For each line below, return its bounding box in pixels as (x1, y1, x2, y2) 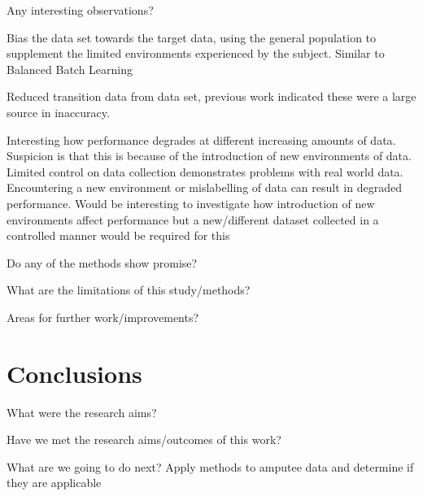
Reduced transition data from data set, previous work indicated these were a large (7, 88, 416, 105)
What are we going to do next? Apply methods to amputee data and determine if (7, 458, 414, 475)
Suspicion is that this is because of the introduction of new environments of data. (7, 147, 412, 164)
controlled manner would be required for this (7, 227, 230, 244)
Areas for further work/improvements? (7, 308, 199, 325)
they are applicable (7, 474, 102, 491)
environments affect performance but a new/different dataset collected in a (7, 211, 379, 228)
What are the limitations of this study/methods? (7, 281, 251, 298)
